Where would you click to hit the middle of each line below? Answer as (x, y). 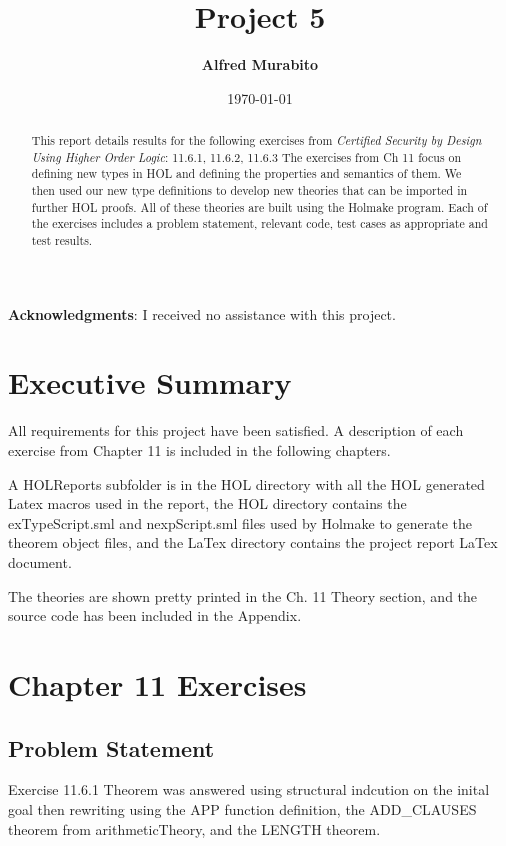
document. (40, 561)
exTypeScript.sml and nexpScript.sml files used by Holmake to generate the (240, 522)
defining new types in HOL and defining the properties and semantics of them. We (246, 173)
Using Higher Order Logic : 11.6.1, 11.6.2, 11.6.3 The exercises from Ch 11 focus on (246, 156)
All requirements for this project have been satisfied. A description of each (236, 430)
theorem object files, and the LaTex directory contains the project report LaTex (253, 542)
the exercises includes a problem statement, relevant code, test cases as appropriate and (259, 223)
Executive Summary (150, 382)
